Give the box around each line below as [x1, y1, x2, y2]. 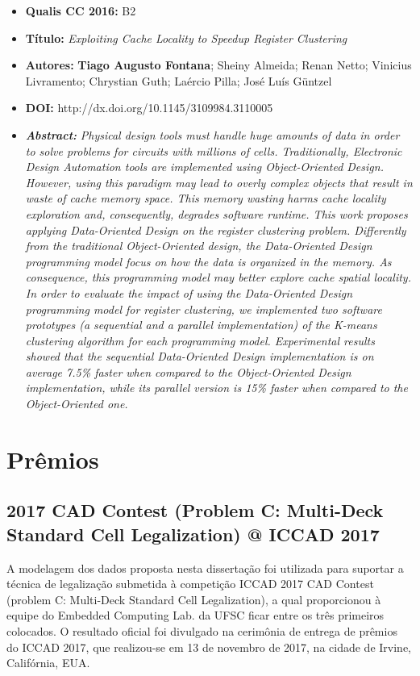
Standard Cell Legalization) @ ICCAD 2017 [6, 521, 380, 546]
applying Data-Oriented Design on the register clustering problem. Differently [25, 221, 406, 238]
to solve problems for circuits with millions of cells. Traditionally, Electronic [25, 142, 402, 159]
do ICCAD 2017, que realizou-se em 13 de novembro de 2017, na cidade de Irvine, [6, 638, 411, 655]
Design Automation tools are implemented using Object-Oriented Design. [25, 158, 384, 175]
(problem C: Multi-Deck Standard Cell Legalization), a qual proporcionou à [6, 590, 381, 607]
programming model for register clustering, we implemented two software [25, 300, 382, 317]
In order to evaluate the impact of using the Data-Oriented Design [25, 284, 353, 301]
